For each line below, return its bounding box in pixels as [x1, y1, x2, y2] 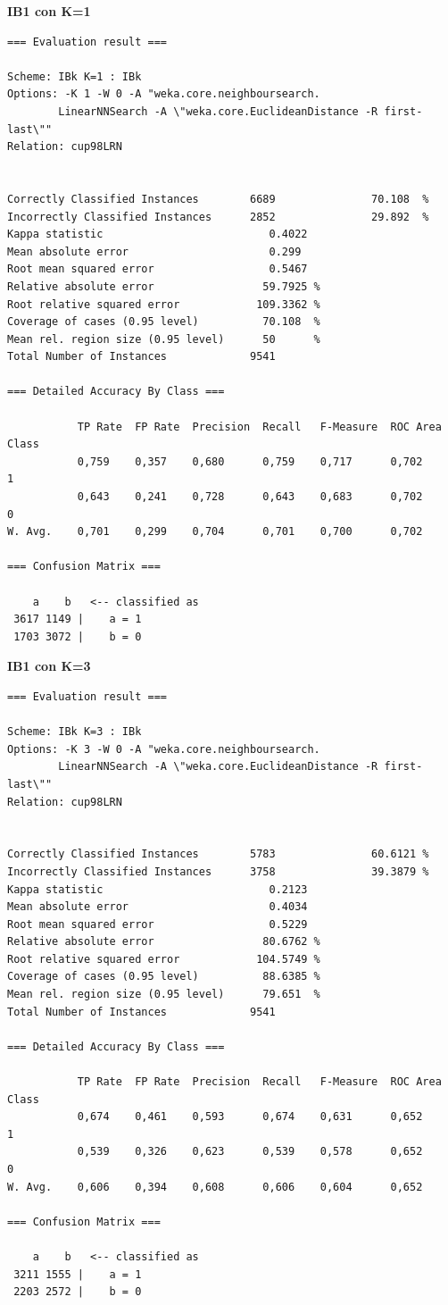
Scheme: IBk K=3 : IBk [7, 725, 142, 739]
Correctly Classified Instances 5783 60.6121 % [7, 848, 429, 861]
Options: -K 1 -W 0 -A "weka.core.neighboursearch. [7, 88, 320, 101]
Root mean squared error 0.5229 [7, 917, 308, 931]
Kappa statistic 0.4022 [7, 228, 308, 241]
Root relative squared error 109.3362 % [7, 297, 320, 311]
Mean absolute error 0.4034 [7, 900, 308, 914]
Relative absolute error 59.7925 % [7, 280, 320, 293]
